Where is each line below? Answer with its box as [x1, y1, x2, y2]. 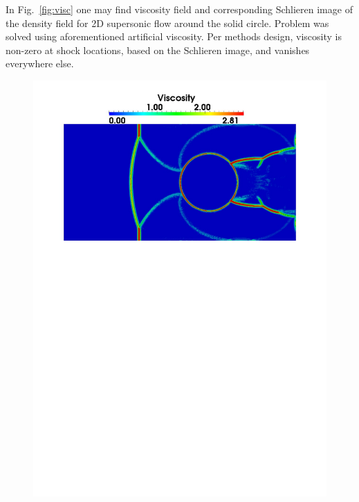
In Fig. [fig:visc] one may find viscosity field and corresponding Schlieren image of [6, 2, 353, 16]
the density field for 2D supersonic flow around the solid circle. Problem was [6, 15, 329, 30]
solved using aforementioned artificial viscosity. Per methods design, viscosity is [6, 29, 342, 44]
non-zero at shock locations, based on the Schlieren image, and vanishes [6, 42, 310, 57]
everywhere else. [6, 56, 74, 71]
